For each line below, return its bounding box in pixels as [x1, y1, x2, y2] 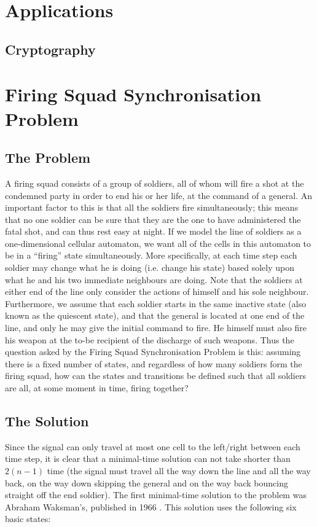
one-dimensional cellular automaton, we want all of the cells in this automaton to [5, 236, 311, 249]
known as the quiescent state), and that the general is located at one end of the [5, 309, 305, 322]
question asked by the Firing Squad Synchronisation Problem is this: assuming [5, 345, 301, 358]
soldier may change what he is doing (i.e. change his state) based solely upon [5, 261, 295, 274]
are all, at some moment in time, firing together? [5, 381, 189, 394]
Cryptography [5, 39, 96, 58]
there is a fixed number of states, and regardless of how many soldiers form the [5, 357, 302, 370]
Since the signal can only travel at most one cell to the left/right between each [5, 440, 300, 453]
